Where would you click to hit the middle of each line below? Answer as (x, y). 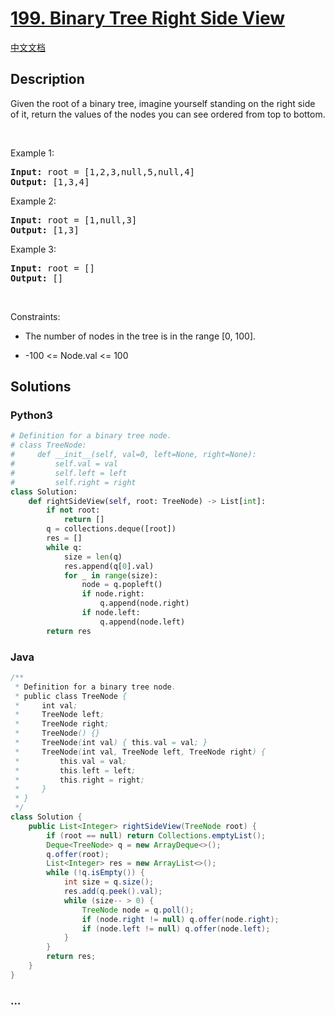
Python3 (31, 415)
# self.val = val (64, 464)
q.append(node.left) (142, 622)
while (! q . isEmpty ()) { (95, 873)
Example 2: (33, 201)
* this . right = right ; (79, 780)
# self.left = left (69, 473)
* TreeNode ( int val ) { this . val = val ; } (111, 743)
